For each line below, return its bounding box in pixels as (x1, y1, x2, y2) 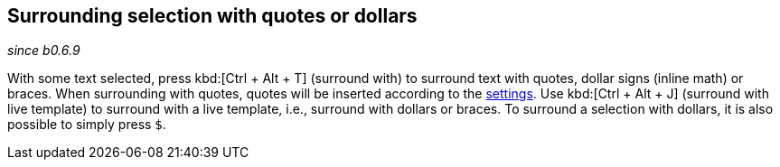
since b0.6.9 (7, 42, 80, 59)
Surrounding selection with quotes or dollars (7, 5, 418, 27)
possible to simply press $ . (7, 116, 166, 133)
